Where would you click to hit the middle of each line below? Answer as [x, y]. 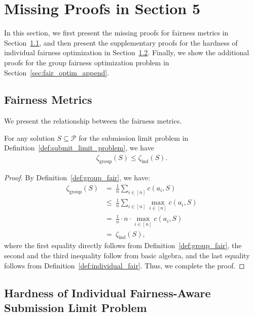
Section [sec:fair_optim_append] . [57, 72]
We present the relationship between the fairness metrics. [93, 121]
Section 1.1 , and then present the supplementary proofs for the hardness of [121, 42]
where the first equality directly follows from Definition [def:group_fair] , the [123, 245]
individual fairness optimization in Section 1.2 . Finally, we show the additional [127, 52]
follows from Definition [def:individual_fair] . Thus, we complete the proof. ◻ [124, 265]
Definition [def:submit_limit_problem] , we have [79, 148]
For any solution [29, 137]
